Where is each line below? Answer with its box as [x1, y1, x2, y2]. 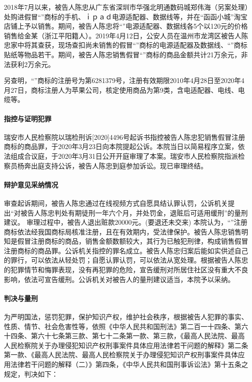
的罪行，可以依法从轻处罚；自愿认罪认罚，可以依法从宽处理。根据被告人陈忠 [4, 255, 248, 265]
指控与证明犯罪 [4, 113, 51, 123]
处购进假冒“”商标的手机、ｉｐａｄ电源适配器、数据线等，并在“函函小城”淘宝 [4, 11, 248, 21]
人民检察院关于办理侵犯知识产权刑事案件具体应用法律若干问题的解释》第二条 [4, 340, 248, 350]
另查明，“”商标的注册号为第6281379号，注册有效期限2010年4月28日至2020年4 [4, 75, 245, 85]
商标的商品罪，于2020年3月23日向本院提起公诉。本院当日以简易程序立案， [4, 141, 238, 151]
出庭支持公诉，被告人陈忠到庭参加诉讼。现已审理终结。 [31, 160, 207, 170]
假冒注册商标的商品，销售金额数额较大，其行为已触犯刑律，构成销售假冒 [17, 236, 248, 246]
